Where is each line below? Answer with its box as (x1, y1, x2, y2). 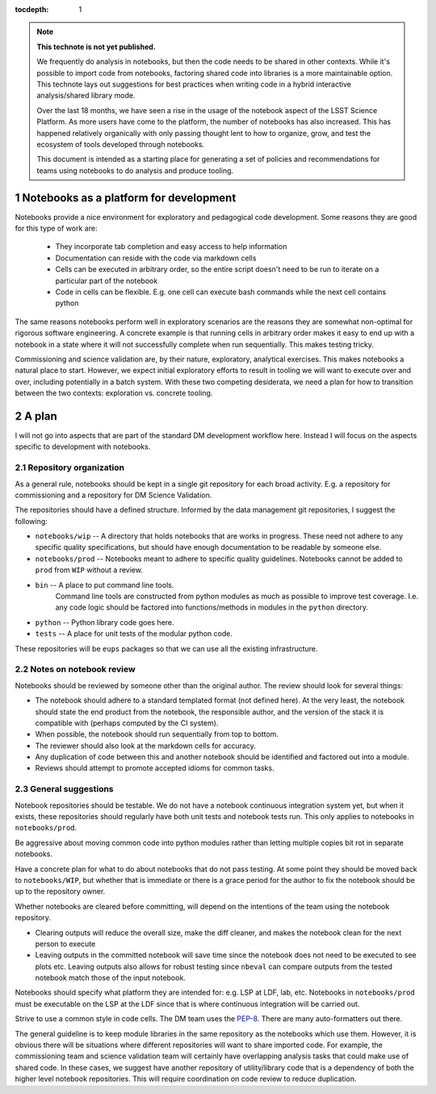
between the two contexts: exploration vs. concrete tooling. (15, 388, 213, 398)
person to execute (35, 939, 96, 948)
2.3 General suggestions (15, 784, 114, 795)
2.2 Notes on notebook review (15, 664, 136, 675)
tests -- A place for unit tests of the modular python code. (35, 629, 233, 639)
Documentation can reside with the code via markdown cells (55, 253, 257, 263)
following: (15, 516, 48, 526)
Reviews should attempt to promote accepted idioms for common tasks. (35, 763, 275, 773)
